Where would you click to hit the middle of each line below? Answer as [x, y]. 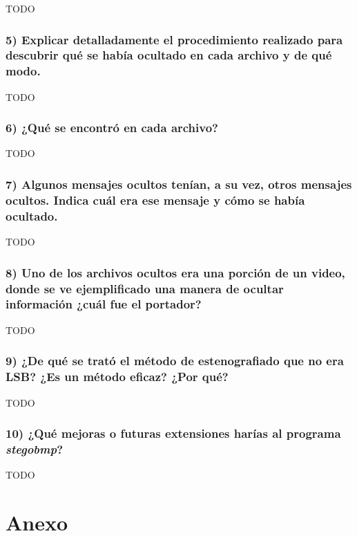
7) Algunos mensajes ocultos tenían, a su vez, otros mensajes [179, 184]
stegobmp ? [35, 449]
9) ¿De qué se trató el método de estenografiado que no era [175, 361]
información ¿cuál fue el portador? [104, 304]
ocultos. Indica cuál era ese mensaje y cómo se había [155, 200]
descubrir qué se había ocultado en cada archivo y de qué [169, 55]
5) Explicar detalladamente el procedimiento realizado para [174, 39]
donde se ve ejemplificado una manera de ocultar [145, 288]
